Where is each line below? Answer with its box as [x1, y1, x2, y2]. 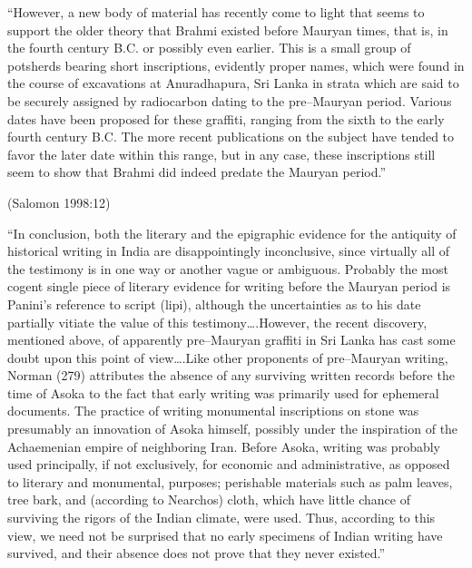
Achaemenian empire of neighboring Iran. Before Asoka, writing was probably [7, 436, 440, 455]
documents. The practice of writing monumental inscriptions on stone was [7, 401, 419, 420]
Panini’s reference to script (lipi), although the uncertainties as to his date [7, 294, 421, 313]
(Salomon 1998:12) [7, 192, 111, 211]
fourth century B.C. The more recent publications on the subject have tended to [7, 127, 455, 146]
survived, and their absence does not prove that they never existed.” [7, 544, 386, 563]
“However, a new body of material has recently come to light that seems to [7, 3, 425, 21]
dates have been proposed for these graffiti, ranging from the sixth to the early [7, 109, 445, 128]
